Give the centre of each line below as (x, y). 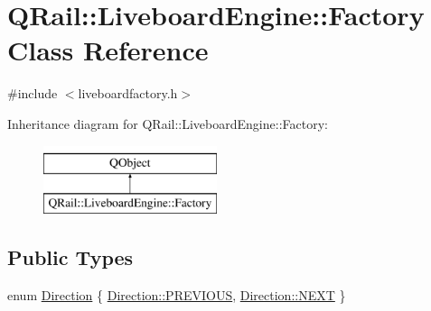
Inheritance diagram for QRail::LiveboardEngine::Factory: (168, 123)
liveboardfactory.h (128, 93)
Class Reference (108, 50)
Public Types (70, 257)
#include (33, 93)
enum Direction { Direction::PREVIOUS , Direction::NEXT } (177, 294)
